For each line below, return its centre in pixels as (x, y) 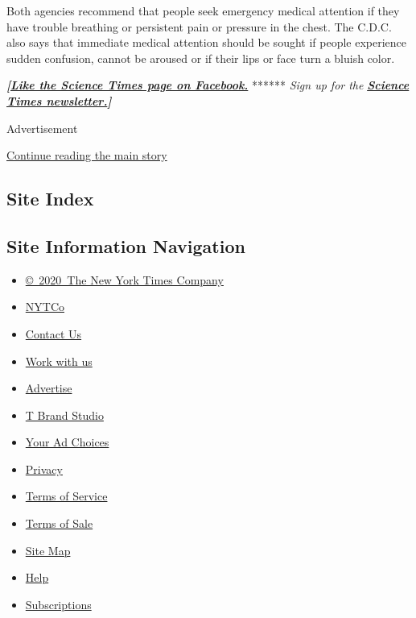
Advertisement (42, 128)
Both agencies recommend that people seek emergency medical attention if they (203, 10)
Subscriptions (58, 604)
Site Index (50, 199)
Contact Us (54, 333)
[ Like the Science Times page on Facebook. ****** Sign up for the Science (208, 85)
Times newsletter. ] (59, 100)
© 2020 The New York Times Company (124, 279)
